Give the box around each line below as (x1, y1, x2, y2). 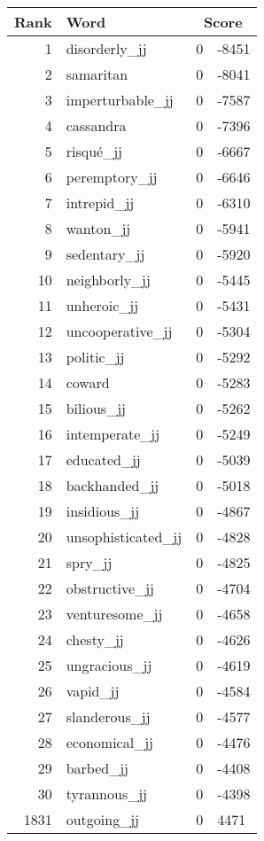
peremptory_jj (66, 167, 158, 187)
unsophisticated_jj (66, 526, 182, 547)
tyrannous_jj (66, 783, 147, 804)
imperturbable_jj (66, 90, 174, 110)
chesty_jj (66, 629, 124, 650)
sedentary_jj (66, 244, 145, 264)
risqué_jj (66, 141, 122, 161)
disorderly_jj (66, 38, 147, 58)
